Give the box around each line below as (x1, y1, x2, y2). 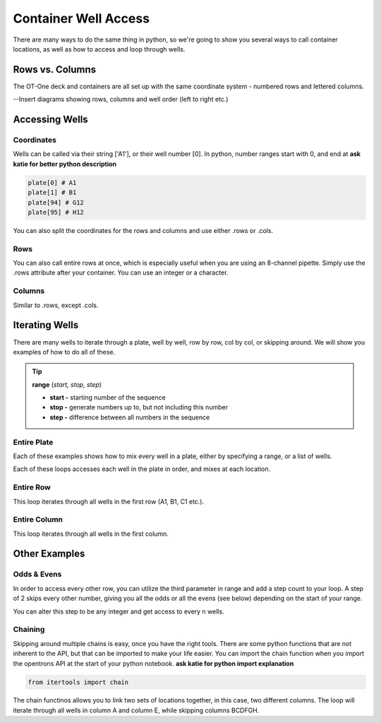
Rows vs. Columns (13, 64, 97, 76)
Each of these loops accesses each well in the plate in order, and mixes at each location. (13, 465, 271, 473)
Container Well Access (13, 11, 150, 26)
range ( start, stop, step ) (32, 380, 102, 388)
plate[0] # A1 (28, 179, 77, 186)
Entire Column (13, 515, 64, 525)
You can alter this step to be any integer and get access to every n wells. (13, 607, 225, 616)
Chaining (13, 625, 45, 635)
